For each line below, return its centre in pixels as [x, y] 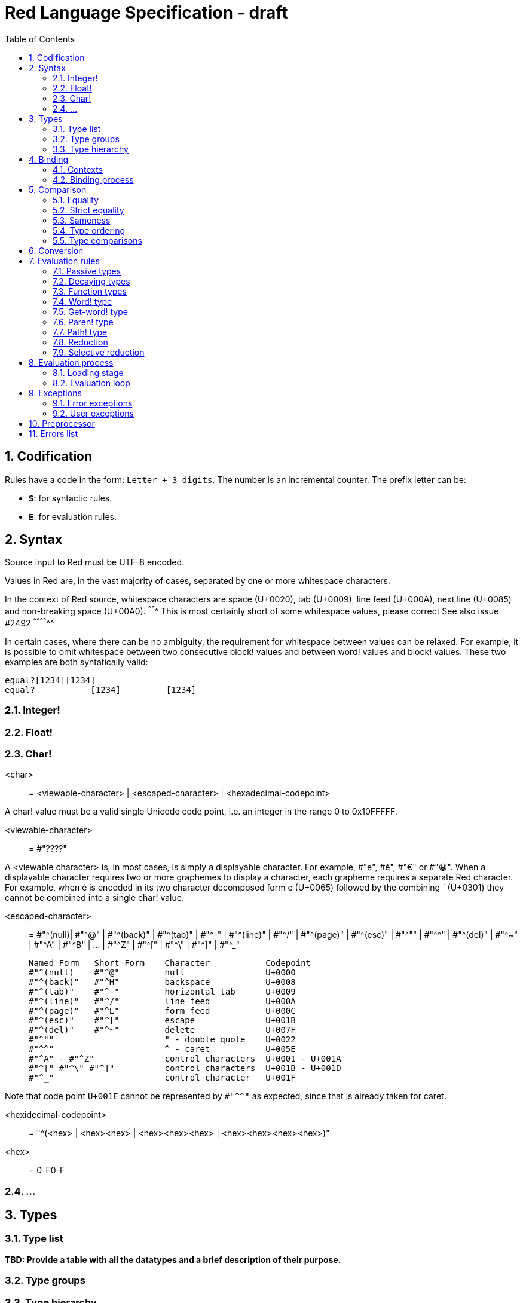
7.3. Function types [90, 291]
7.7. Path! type [80, 332]
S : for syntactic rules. [71, 498]
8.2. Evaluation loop [91, 383]
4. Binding [49, 159]
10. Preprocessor [62, 423]
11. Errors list [53, 433]
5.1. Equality [76, 200]
